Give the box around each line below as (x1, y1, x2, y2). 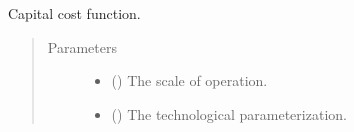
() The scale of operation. (111, 70, 268, 91)
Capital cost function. (8, 3, 141, 23)
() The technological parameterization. (111, 103, 347, 124)
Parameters (47, 36, 117, 57)
